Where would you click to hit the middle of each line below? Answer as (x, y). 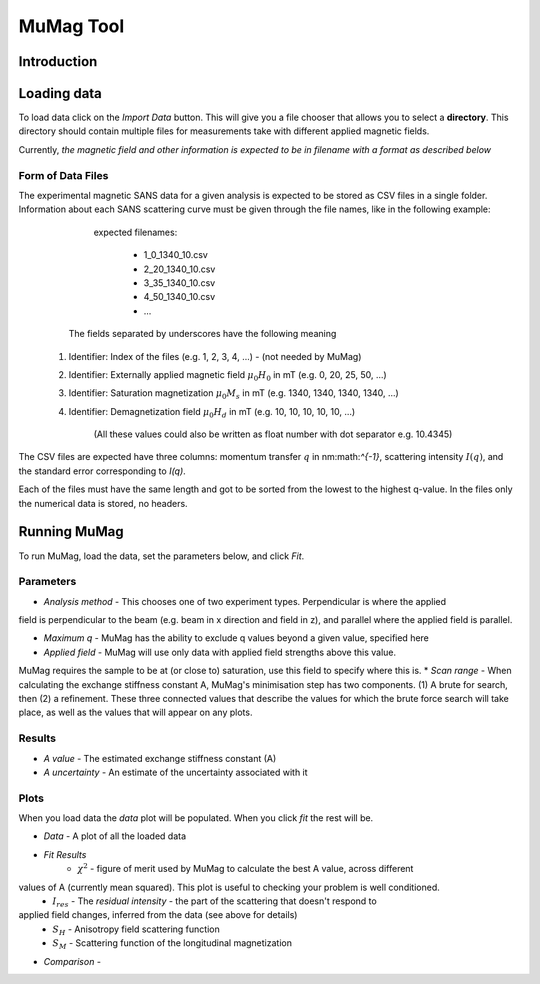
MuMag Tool (71, 26)
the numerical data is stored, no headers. (103, 503)
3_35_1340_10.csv (179, 282)
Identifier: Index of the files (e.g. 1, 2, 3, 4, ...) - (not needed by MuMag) (215, 356)
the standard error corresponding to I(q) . (102, 471)
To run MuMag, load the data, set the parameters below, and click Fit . (161, 556)
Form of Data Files (63, 175)
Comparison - (72, 961)
